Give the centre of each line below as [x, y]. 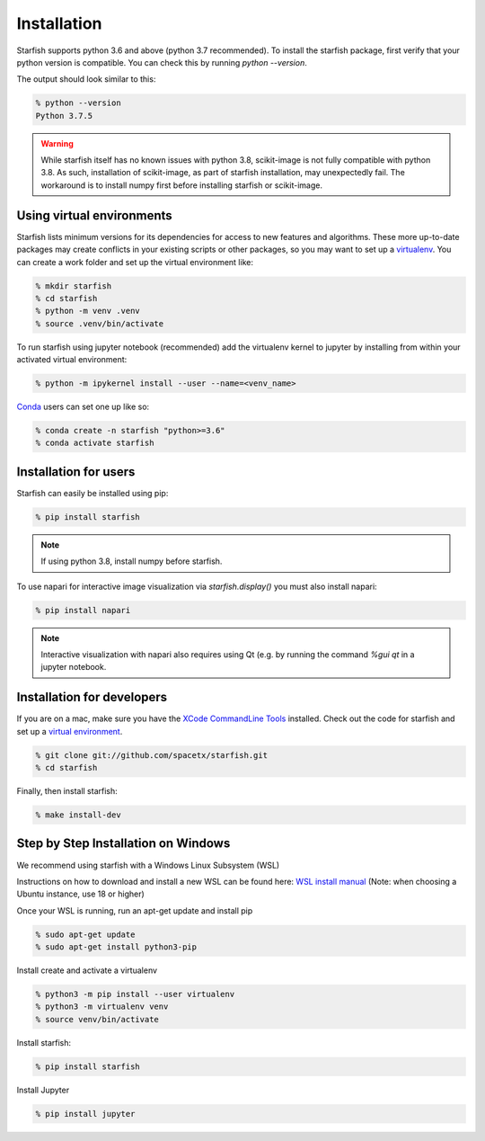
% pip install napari [83, 610]
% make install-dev [78, 815]
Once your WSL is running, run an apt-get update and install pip [135, 910]
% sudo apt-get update [85, 934]
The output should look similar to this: [86, 79]
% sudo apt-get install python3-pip [116, 947]
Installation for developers [92, 697]
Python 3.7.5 [64, 116]
